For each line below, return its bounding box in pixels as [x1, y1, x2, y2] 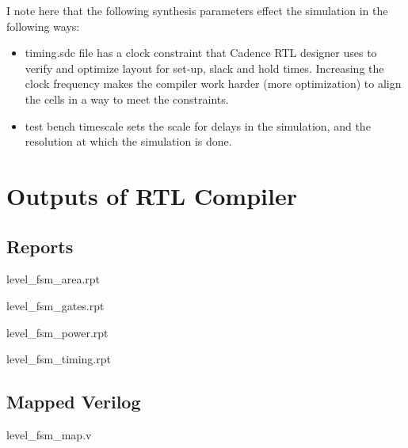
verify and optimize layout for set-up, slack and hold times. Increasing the [25, 59, 384, 76]
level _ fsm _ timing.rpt [6, 351, 111, 367]
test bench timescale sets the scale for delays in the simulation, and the [25, 117, 371, 134]
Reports [6, 233, 74, 258]
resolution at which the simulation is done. [25, 133, 232, 150]
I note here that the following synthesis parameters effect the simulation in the [6, 2, 388, 18]
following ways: [6, 17, 80, 34]
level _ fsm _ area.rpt [6, 271, 101, 287]
